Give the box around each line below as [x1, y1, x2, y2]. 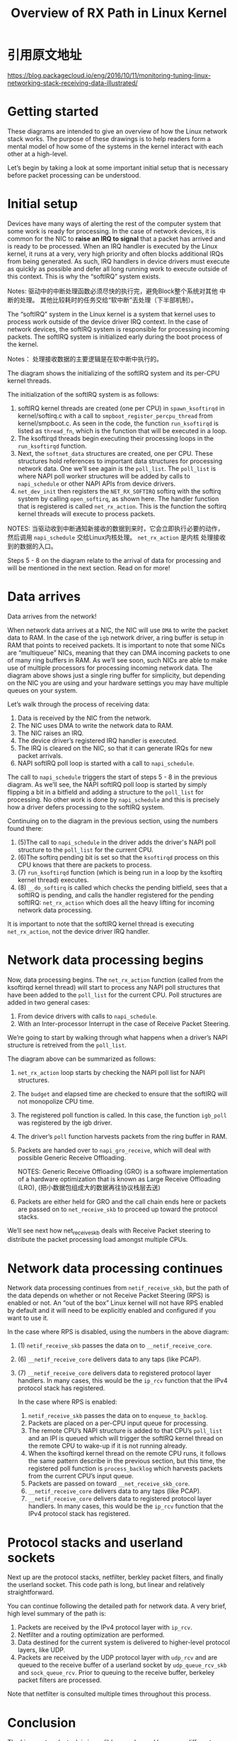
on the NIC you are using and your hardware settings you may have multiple [7, 678, 229, 687]
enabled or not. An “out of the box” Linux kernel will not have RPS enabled [7, 1299, 224, 1307]
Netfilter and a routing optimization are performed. [17, 1631, 165, 1639]
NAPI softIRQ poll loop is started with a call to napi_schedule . [17, 758, 195, 768]
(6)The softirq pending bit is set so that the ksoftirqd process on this [17, 853, 219, 861]
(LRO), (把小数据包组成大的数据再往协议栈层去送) [17, 1183, 161, 1191]
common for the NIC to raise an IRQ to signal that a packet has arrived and [7, 234, 226, 243]
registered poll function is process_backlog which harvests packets [28, 1464, 223, 1473]
